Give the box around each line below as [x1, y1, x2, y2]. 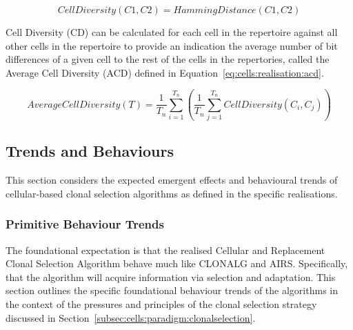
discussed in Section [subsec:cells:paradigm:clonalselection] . [6, 310, 256, 324]
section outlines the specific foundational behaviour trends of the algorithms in [6, 283, 338, 298]
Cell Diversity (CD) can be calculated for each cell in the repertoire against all [6, 25, 338, 39]
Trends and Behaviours [6, 140, 174, 162]
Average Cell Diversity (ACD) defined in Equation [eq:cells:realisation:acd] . [6, 65, 324, 79]
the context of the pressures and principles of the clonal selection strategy [6, 297, 317, 311]
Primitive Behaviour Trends [6, 215, 164, 233]
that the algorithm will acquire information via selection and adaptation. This [6, 269, 336, 284]
